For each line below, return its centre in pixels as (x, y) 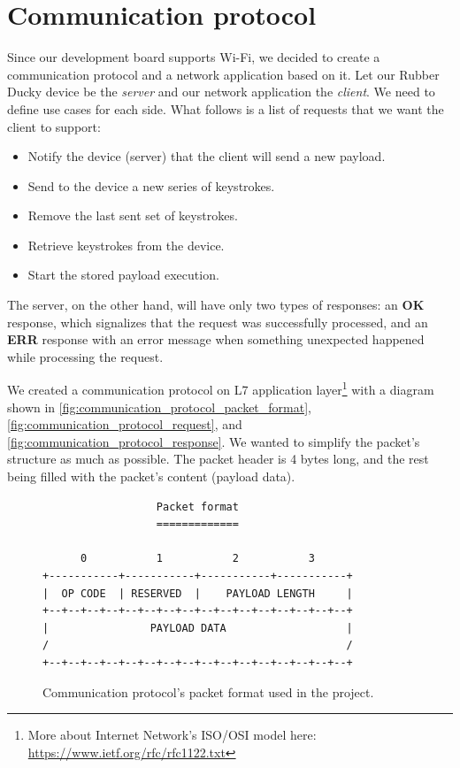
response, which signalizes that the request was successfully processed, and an (218, 322)
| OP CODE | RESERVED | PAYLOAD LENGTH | (198, 593)
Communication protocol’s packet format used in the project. (208, 691)
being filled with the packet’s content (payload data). (151, 476)
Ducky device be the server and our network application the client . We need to (221, 92)
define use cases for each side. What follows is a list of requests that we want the (226, 108)
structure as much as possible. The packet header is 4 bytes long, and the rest (218, 459)
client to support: (54, 126)
